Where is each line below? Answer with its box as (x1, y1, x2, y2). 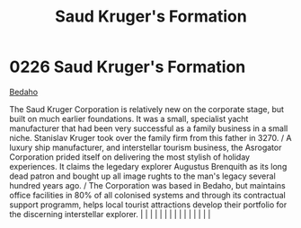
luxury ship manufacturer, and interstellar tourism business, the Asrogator (9, 142, 282, 153)
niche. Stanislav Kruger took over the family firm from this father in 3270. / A (9, 132, 292, 143)
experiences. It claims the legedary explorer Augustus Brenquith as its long (9, 161, 288, 171)
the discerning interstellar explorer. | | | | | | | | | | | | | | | (9, 208, 211, 219)
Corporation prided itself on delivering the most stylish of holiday (9, 151, 250, 162)
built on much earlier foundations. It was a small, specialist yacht (9, 113, 249, 124)
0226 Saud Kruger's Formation (9, 57, 246, 77)
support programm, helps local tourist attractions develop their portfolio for (9, 199, 288, 210)
